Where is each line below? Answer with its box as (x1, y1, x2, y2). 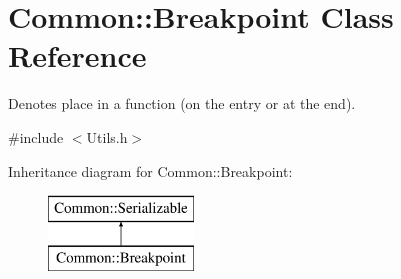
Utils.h (86, 126, 128, 147)
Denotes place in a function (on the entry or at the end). (8, 93, 356, 114)
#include (8, 126, 64, 147)
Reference (8, 35, 147, 76)
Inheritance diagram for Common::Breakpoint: (8, 160, 293, 181)
